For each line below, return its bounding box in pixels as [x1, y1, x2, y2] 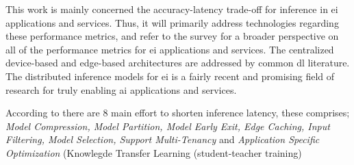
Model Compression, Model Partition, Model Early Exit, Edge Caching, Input [5, 118, 330, 133]
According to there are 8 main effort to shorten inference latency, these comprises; [5, 105, 350, 120]
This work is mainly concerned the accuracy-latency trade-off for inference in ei [5, 2, 338, 16]
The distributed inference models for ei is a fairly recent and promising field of [5, 68, 335, 83]
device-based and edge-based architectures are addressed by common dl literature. [5, 55, 350, 70]
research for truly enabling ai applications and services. [5, 82, 237, 97]
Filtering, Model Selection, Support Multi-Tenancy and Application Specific [5, 132, 320, 147]
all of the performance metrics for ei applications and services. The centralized [5, 42, 334, 56]
